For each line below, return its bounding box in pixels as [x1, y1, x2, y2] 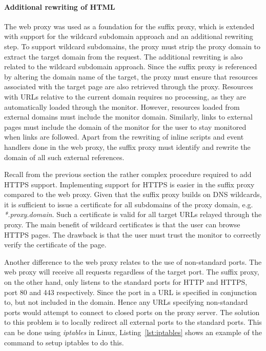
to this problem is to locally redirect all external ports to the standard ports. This [4, 317, 262, 327]
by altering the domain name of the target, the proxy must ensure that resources [4, 71, 258, 82]
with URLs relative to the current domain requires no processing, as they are [4, 91, 246, 102]
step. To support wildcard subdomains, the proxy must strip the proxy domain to [4, 41, 261, 51]
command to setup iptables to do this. [4, 337, 124, 347]
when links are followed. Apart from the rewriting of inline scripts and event [4, 131, 244, 142]
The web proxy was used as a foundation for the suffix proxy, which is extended [4, 21, 255, 31]
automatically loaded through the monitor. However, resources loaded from [4, 101, 240, 112]
